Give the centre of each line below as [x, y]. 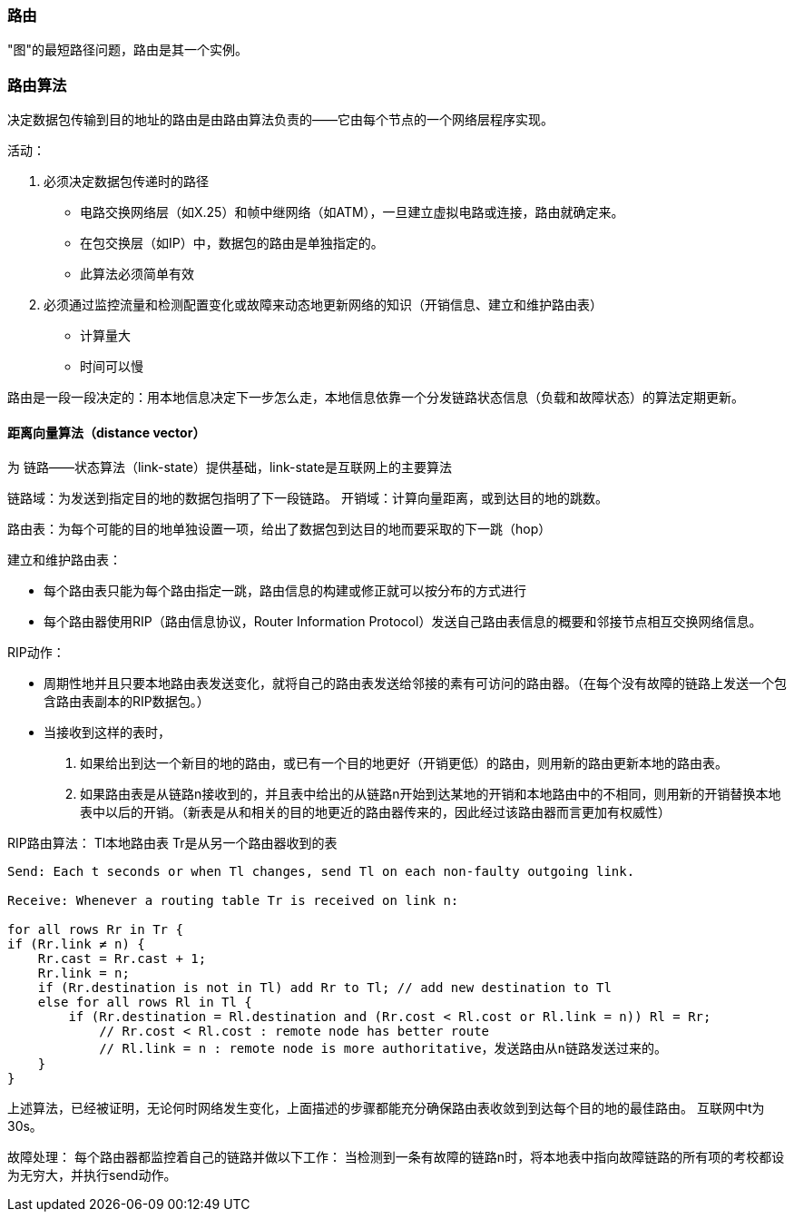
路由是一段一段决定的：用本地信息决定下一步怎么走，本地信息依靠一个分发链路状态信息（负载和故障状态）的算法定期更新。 [376, 398]
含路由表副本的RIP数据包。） [127, 702]
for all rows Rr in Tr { [95, 930]
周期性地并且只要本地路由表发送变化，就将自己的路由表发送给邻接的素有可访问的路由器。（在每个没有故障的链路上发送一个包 [415, 683]
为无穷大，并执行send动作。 [92, 1175]
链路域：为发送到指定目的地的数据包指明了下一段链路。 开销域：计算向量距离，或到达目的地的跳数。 [308, 498]
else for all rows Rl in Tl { [145, 1003]
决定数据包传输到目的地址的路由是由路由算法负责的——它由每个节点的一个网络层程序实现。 [280, 120]
